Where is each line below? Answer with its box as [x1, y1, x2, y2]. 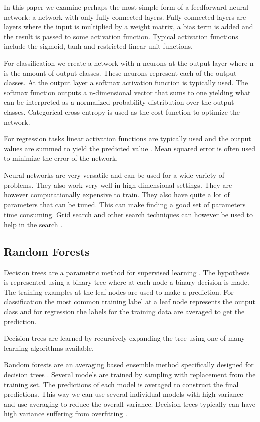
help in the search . [4, 219, 63, 229]
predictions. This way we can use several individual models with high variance [4, 389, 243, 399]
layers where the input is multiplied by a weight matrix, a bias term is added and [4, 21, 253, 32]
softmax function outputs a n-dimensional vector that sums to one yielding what [4, 87, 251, 97]
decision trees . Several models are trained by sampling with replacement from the [4, 369, 256, 380]
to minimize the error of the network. [4, 153, 118, 163]
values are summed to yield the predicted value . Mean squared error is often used [4, 143, 256, 153]
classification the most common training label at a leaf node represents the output [4, 296, 255, 307]
